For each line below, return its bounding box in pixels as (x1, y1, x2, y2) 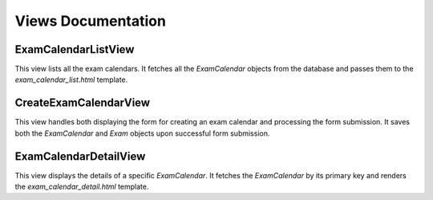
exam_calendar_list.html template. (14, 75, 128, 84)
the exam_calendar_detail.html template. (14, 182, 149, 192)
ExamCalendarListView (14, 43, 135, 56)
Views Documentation (14, 12, 166, 30)
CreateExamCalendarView (14, 96, 151, 110)
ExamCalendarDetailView (14, 149, 146, 163)
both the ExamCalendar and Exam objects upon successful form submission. (14, 129, 270, 138)
